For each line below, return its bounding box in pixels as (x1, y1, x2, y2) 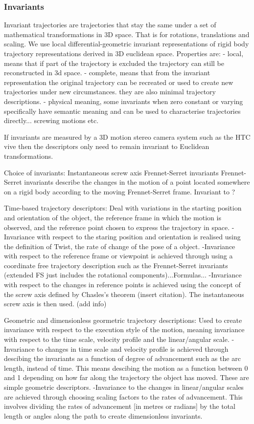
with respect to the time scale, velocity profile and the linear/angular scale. (4, 334, 230, 344)
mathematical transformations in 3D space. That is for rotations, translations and (4, 29, 250, 39)
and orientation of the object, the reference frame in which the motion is (4, 212, 221, 222)
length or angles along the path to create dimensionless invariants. (4, 410, 203, 421)
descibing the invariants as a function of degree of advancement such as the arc (4, 353, 241, 363)
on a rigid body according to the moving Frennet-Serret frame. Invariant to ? (4, 186, 235, 196)
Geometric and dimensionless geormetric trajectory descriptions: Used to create (4, 315, 242, 325)
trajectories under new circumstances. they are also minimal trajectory (4, 86, 216, 97)
